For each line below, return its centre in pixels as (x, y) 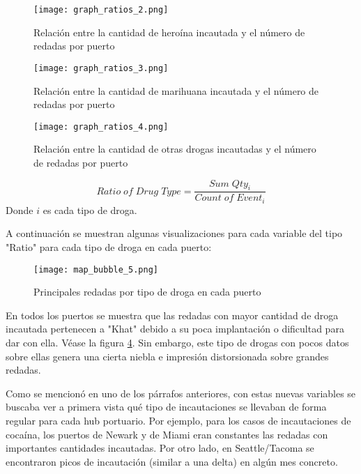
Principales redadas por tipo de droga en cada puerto (147, 292)
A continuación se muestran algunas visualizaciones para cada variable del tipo (174, 233)
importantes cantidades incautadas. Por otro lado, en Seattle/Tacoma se (160, 448)
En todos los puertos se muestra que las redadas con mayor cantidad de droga (172, 315)
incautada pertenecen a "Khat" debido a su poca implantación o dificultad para (175, 329)
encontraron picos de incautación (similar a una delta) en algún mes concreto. (172, 461)
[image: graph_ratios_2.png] (101, 10)
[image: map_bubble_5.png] (96, 269)
